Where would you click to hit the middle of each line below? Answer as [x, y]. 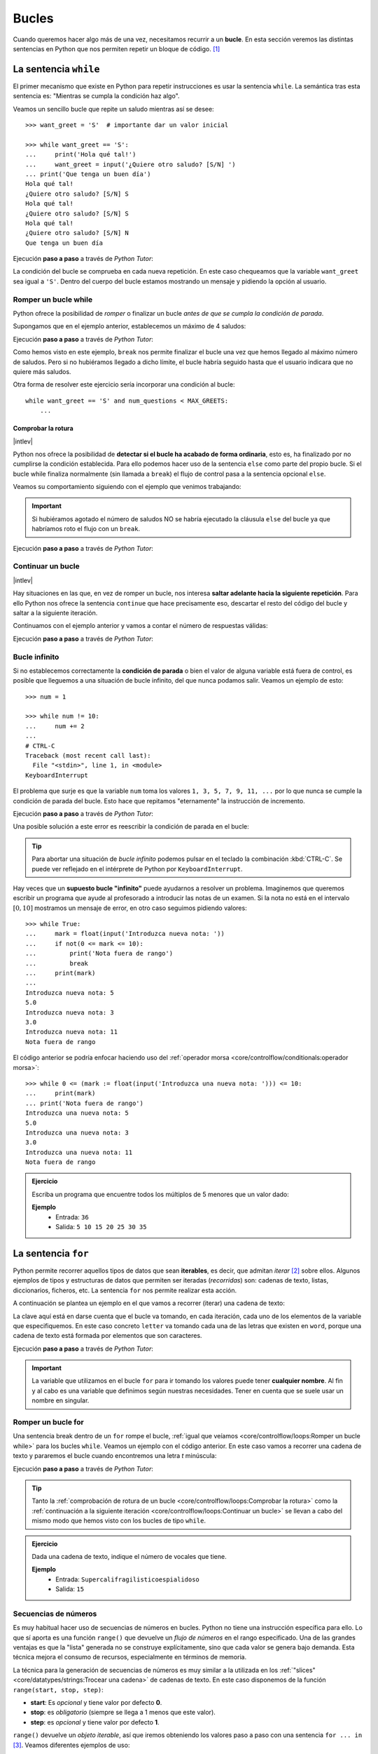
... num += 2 [55, 726]
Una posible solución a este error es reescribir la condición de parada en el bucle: [131, 826]
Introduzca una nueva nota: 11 [79, 1152]
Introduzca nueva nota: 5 [70, 992]
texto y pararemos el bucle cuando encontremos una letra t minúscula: [115, 1456]
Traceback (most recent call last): [88, 756]
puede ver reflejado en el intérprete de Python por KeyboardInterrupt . [137, 869]
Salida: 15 [70, 1589]
